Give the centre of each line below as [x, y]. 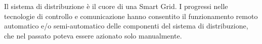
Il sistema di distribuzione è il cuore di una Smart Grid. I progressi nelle [116, 6]
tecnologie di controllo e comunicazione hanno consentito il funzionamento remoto [131, 16]
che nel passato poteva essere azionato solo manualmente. [93, 35]
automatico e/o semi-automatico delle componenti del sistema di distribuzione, [126, 26]
